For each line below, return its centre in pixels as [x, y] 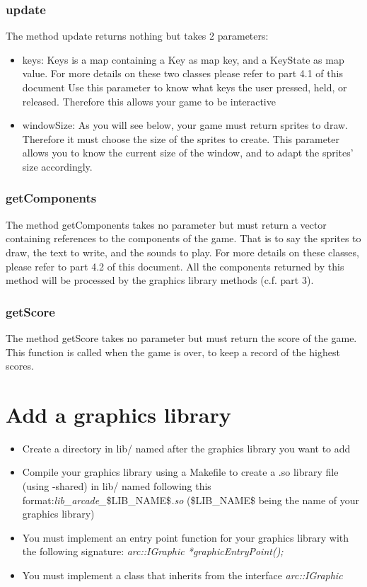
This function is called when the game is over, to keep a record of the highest [173, 352]
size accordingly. [57, 166]
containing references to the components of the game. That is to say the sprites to [183, 238]
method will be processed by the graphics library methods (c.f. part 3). [160, 280]
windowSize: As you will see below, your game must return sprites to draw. [185, 125]
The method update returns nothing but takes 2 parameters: [137, 36]
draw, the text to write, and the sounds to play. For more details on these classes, [182, 252]
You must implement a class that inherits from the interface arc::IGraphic [182, 575]
